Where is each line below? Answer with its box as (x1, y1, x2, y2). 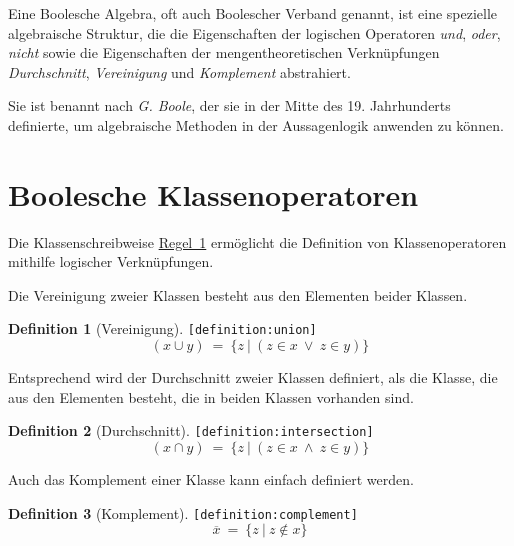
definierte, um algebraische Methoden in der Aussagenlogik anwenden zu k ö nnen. (8, 114, 504, 135)
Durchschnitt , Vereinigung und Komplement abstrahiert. (8, 61, 351, 82)
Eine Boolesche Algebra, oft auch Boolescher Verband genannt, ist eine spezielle (8, 3, 498, 23)
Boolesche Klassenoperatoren (8, 173, 419, 214)
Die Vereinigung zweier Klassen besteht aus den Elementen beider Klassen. (8, 284, 468, 305)
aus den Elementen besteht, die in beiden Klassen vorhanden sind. (8, 386, 414, 407)
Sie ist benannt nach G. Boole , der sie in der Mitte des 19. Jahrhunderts (8, 95, 451, 116)
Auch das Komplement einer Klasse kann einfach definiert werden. (8, 468, 414, 489)
